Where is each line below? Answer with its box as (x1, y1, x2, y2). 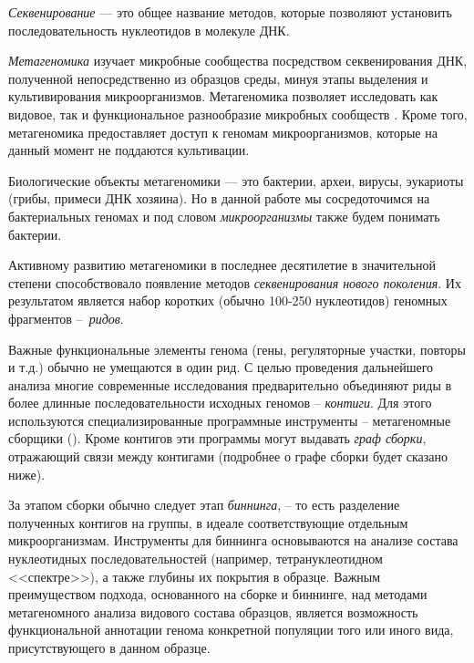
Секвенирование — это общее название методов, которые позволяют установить (8, 3, 452, 21)
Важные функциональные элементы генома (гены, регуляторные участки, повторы (8, 339, 466, 358)
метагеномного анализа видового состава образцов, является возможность (8, 602, 418, 621)
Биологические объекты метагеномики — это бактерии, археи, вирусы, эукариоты (8, 171, 464, 190)
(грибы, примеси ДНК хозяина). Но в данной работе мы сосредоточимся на (8, 189, 430, 208)
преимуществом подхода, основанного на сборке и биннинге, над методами (8, 585, 428, 604)
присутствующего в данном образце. (8, 638, 211, 657)
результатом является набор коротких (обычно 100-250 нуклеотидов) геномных (8, 291, 448, 310)
